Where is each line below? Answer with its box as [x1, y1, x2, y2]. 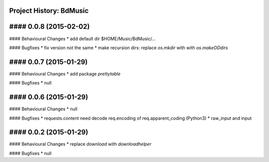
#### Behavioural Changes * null [9, 106, 78, 112]
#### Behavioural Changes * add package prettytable [9, 71, 121, 77]
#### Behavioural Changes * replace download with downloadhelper [9, 141, 151, 147]
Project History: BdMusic [9, 6, 89, 15]
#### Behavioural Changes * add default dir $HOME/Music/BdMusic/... [9, 35, 156, 42]
